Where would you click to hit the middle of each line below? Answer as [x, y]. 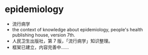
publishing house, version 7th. [44, 35]
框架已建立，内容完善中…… [40, 47]
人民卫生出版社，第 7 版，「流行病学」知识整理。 [62, 41]
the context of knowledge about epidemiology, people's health [77, 29]
